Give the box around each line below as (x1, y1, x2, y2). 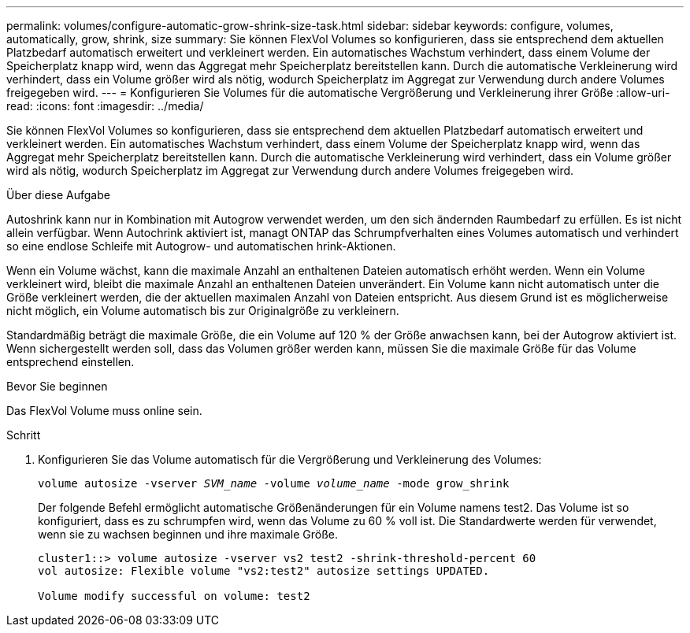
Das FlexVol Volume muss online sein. (6, 404, 202, 417)
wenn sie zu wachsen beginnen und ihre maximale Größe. (38, 527, 338, 541)
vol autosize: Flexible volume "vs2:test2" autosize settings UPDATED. (38, 565, 490, 577)
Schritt (6, 428, 41, 442)
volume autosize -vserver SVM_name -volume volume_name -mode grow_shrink (38, 477, 510, 490)
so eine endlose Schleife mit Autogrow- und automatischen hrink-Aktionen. (6, 239, 396, 253)
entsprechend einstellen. (6, 355, 135, 368)
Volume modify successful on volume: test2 (38, 590, 310, 602)
